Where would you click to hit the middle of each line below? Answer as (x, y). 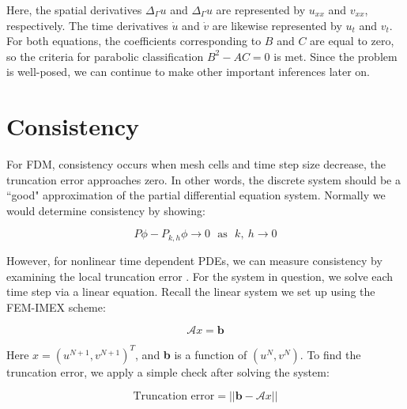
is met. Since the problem (335, 56)
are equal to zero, (352, 41)
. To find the (330, 354)
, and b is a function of (191, 354)
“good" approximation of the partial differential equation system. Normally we (196, 195)
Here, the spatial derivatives (74, 9)
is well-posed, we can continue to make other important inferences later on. (188, 72)
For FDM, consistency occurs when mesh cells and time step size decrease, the (196, 164)
